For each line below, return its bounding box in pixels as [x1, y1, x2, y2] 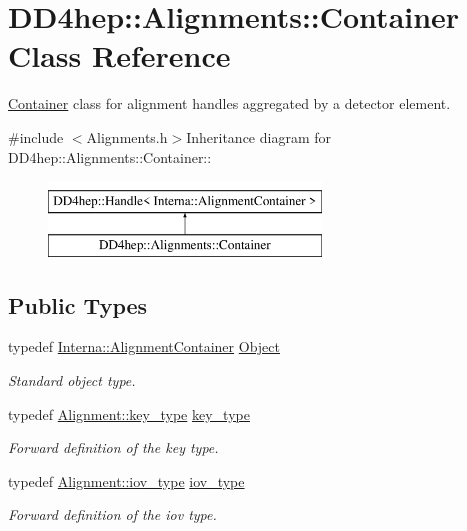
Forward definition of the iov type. [8, 504, 217, 525]
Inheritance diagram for [186, 126, 332, 147]
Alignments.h [86, 126, 168, 147]
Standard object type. [8, 370, 136, 391]
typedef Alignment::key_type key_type [8, 403, 250, 424]
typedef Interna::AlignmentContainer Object [8, 336, 280, 357]
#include [8, 126, 64, 147]
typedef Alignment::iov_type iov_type [8, 470, 245, 491]
